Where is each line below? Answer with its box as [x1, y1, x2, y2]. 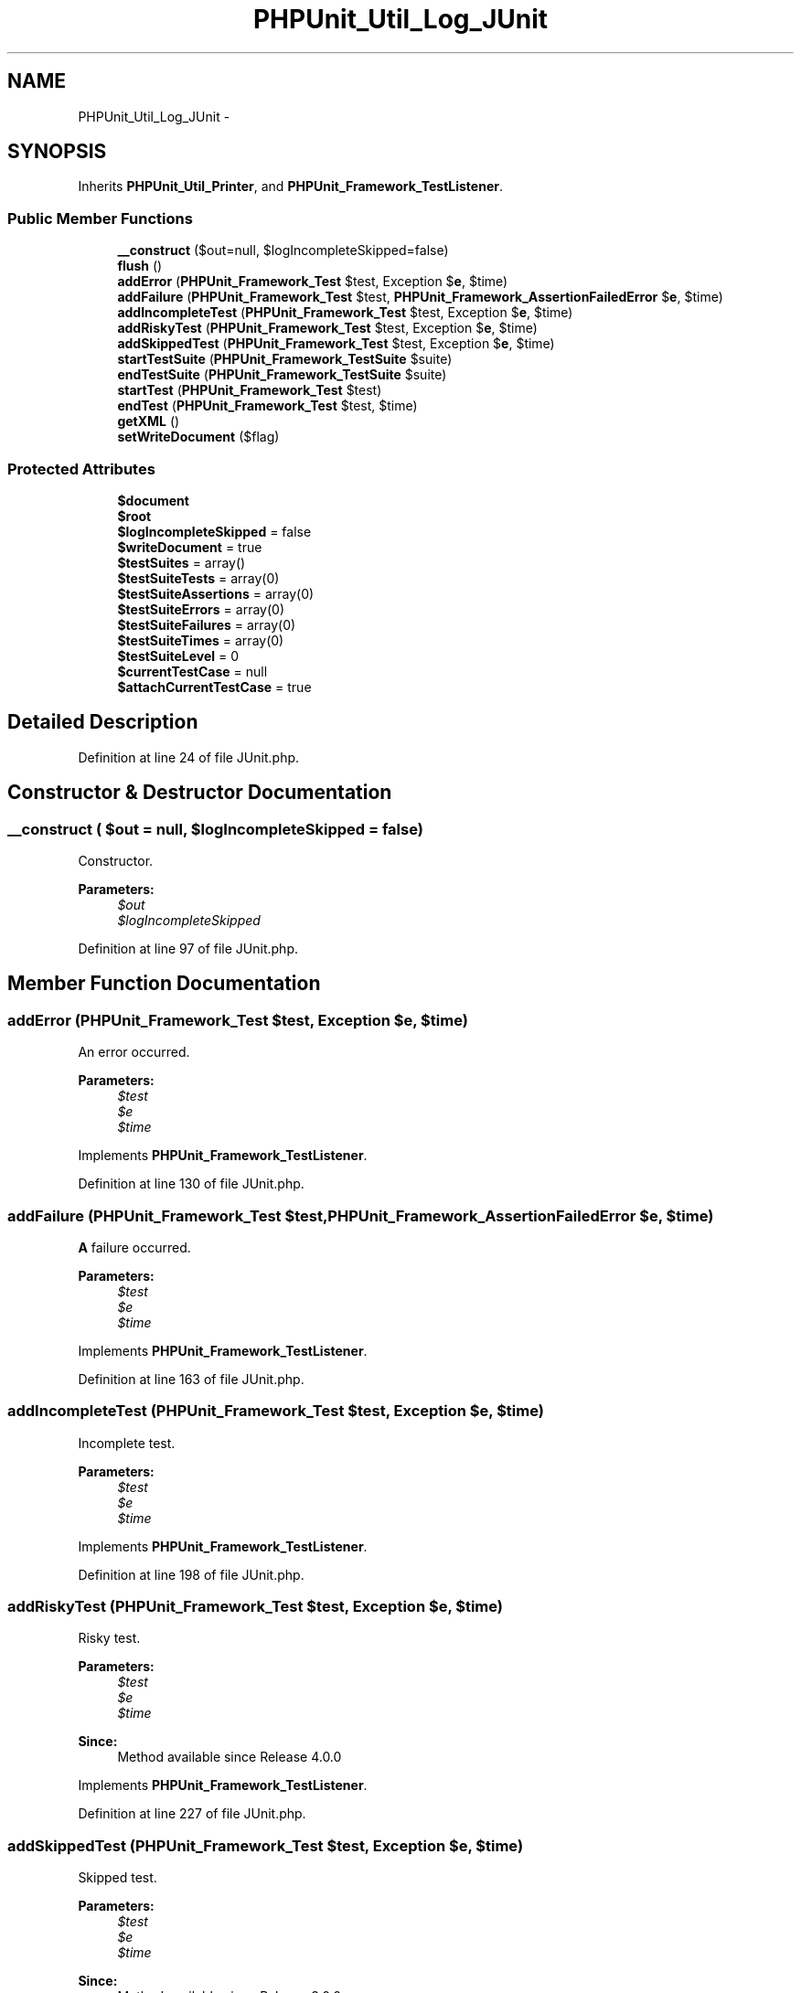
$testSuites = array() [117, 554, 246, 570]
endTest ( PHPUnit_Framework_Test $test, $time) [117, 398, 418, 414]
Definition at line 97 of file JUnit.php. [78, 941, 298, 956]
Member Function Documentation [7, 972, 321, 996]
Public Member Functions [7, 208, 193, 228]
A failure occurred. [78, 1239, 191, 1255]
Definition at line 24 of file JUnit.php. [78, 749, 300, 765]
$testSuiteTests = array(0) [117, 570, 280, 586]
